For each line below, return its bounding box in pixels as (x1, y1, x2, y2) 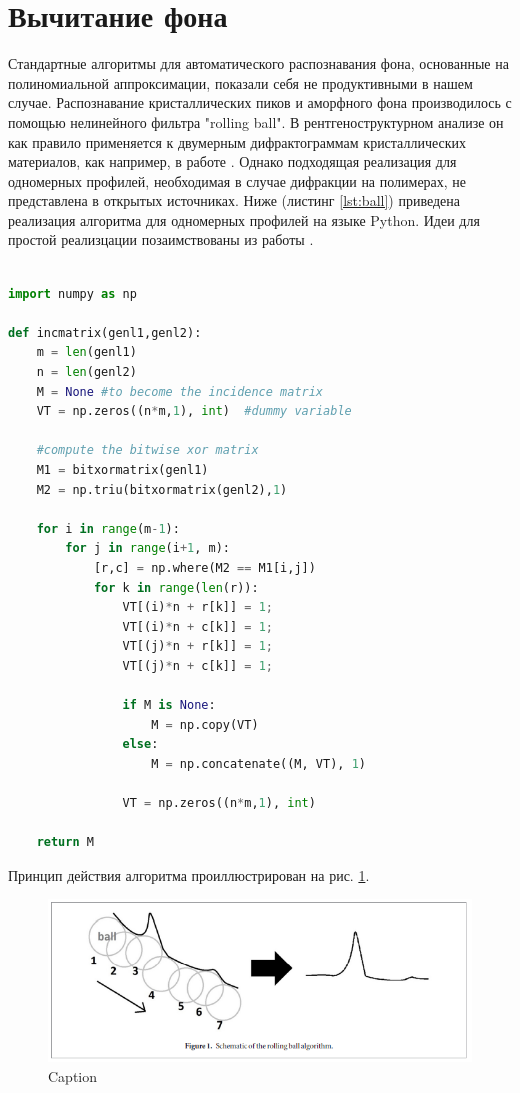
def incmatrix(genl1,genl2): (8, 325, 202, 340)
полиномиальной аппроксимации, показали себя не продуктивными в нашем (8, 72, 473, 93)
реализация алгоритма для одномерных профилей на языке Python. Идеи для (8, 209, 480, 230)
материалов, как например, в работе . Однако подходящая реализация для (8, 151, 457, 172)
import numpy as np (8, 286, 137, 301)
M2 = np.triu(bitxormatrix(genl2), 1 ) (36, 482, 288, 497)
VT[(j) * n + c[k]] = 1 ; (122, 658, 273, 673)
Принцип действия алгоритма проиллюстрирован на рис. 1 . (8, 864, 370, 885)
